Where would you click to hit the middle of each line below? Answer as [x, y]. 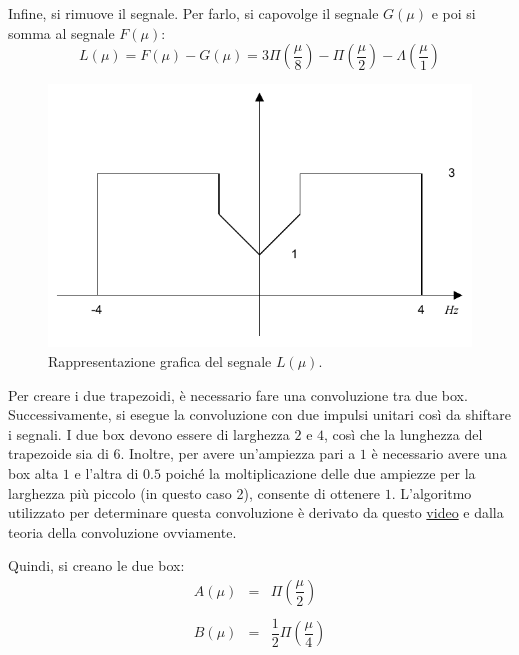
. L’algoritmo [431, 492]
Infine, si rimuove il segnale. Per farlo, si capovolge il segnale [193, 13]
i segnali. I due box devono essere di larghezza [149, 433]
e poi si [453, 13]
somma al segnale [61, 32]
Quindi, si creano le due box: [96, 565]
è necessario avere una [439, 453]
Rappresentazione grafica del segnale [160, 361]
